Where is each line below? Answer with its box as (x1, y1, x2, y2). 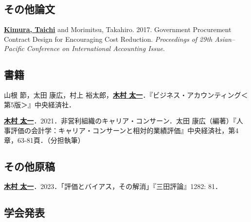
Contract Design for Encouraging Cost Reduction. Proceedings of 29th (4, 34, 213, 44)
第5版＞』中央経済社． (4, 99, 75, 109)
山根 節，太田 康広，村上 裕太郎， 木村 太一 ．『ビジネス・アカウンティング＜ (4, 90, 248, 100)
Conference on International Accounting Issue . (26, 43, 165, 53)
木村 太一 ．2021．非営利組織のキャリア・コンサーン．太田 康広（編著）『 (4, 116, 236, 126)
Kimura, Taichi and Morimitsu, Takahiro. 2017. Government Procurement (4, 24, 232, 34)
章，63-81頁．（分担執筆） (4, 135, 85, 145)
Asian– (215, 34, 235, 44)
